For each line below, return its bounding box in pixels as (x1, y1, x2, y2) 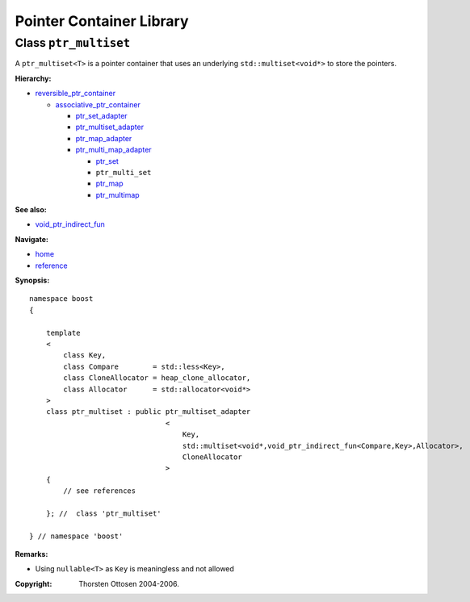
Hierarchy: (15, 73, 52, 83)
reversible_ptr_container (35, 89, 116, 98)
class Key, (63, 351, 107, 360)
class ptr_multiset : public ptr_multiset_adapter (45, 408, 251, 416)
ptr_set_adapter (75, 111, 128, 120)
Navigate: (15, 234, 48, 244)
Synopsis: (15, 275, 50, 286)
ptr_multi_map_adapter (75, 145, 153, 155)
